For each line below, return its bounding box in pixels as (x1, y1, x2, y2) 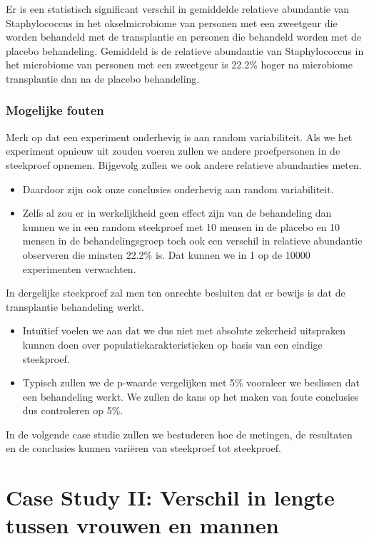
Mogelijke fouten (6, 101, 104, 119)
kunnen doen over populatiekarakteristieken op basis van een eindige (22, 337, 323, 351)
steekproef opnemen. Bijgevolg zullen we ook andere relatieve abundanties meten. (6, 157, 362, 172)
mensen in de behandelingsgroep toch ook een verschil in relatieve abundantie (22, 233, 363, 248)
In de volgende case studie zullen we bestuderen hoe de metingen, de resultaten (6, 426, 353, 441)
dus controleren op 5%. (22, 403, 123, 418)
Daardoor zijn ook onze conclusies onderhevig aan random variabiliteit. (22, 181, 334, 196)
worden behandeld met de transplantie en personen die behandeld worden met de (6, 29, 362, 44)
